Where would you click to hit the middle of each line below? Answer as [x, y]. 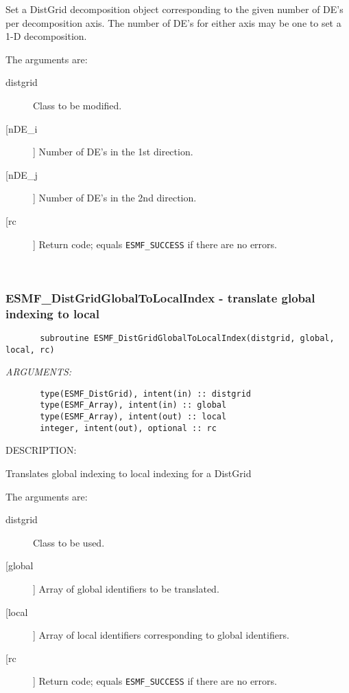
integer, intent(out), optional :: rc [128, 428]
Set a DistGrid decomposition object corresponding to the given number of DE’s [174, 9]
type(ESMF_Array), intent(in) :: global [133, 405]
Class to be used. [69, 542]
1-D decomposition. [46, 36]
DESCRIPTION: [41, 450]
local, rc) [30, 350]
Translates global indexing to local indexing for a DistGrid [129, 473]
